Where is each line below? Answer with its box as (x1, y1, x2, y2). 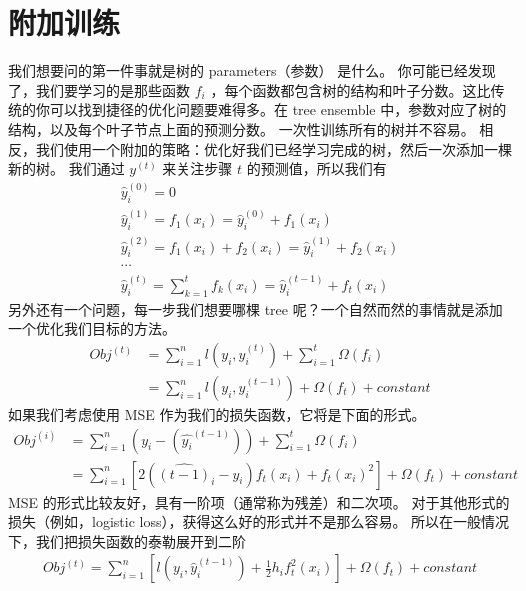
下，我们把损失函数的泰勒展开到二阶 (8, 530, 246, 551)
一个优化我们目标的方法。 (8, 318, 176, 339)
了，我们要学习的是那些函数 (8, 79, 190, 100)
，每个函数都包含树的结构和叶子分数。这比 (210, 79, 491, 100)
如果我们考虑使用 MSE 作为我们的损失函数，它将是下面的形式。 (8, 404, 426, 425)
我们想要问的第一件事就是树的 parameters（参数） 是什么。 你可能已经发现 (8, 60, 496, 81)
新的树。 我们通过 (8, 158, 125, 179)
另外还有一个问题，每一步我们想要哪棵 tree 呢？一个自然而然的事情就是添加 (8, 298, 503, 319)
